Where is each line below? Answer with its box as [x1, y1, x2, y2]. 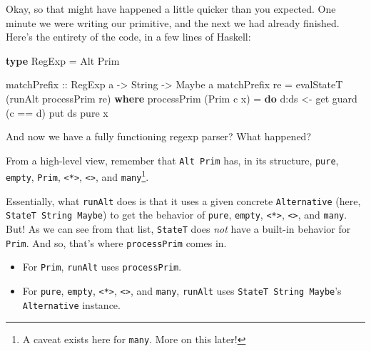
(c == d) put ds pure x [6, 105, 108, 120]
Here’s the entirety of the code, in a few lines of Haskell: [6, 29, 251, 44]
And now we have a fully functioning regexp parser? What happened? [6, 129, 312, 144]
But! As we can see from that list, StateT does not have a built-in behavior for [6, 221, 351, 236]
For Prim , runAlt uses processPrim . [22, 259, 182, 274]
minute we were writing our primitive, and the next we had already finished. [6, 15, 340, 30]
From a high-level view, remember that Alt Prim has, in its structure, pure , [6, 152, 339, 167]
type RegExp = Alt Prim [6, 53, 120, 68]
